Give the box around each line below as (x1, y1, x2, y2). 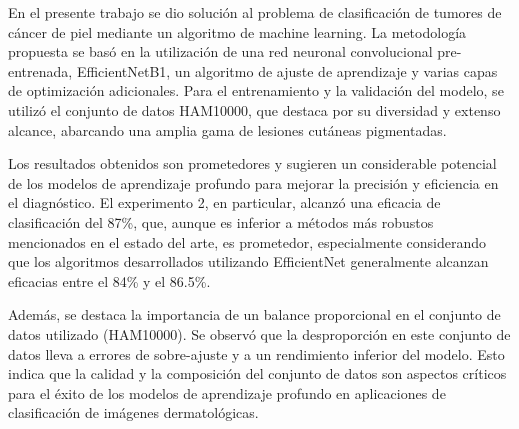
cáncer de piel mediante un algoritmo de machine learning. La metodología (8, 21, 467, 42)
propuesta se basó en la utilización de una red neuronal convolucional (8, 41, 433, 62)
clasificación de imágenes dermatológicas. (8, 402, 259, 423)
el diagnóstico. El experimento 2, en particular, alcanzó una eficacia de (8, 192, 441, 213)
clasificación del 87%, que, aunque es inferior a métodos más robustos (8, 211, 434, 232)
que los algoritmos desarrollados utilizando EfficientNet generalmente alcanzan (8, 251, 489, 272)
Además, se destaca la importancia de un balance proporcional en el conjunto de (8, 304, 501, 325)
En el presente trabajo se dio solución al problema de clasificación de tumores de (8, 2, 502, 22)
